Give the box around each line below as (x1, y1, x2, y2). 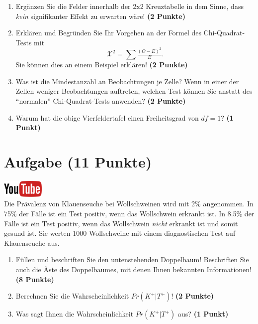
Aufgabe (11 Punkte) (4, 152, 152, 171)
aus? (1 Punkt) (178, 309, 229, 319)
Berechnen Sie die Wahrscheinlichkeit (15, 291, 129, 301)
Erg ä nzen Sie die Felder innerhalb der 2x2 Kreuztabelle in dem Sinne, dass (15, 1, 244, 11)
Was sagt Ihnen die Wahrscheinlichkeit (15, 309, 134, 319)
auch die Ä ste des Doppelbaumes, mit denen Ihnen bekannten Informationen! (15, 264, 252, 274)
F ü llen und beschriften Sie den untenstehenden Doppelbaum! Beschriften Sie (15, 254, 249, 265)
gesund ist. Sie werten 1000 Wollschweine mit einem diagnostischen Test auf (4, 228, 236, 238)
